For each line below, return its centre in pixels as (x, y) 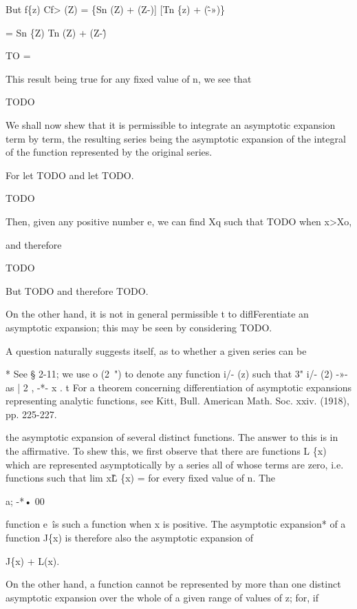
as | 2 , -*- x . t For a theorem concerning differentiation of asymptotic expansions (179, 387)
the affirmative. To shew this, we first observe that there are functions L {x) (166, 451)
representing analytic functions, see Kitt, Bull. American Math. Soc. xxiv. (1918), (177, 401)
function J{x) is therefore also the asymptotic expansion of (129, 538)
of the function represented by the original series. (109, 152)
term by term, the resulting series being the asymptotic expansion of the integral (176, 138)
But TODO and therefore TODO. (77, 290)
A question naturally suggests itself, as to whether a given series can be (156, 350)
